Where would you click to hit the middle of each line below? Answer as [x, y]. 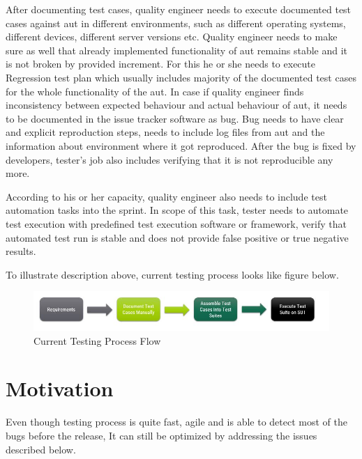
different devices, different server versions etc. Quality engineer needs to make [172, 37]
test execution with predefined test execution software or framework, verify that [176, 223]
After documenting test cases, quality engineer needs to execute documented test [179, 9]
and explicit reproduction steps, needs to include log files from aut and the [165, 132]
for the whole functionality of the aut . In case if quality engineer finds [155, 91]
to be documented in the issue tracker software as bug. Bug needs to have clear [175, 118]
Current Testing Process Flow [97, 340]
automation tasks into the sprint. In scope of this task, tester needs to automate [177, 210]
